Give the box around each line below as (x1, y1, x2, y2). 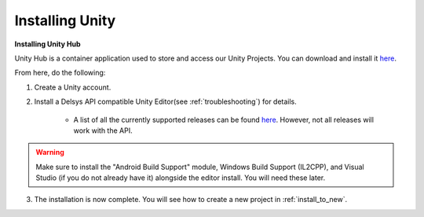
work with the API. (73, 126, 133, 135)
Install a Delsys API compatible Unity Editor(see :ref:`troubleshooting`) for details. (34, 97, 298, 106)
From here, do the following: (14, 68, 106, 78)
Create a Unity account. (34, 83, 111, 92)
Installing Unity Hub (14, 39, 82, 49)
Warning (35, 148, 64, 157)
